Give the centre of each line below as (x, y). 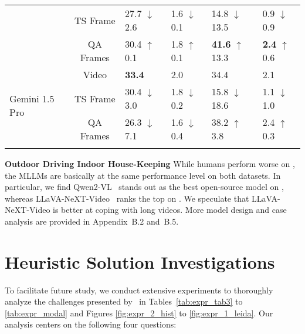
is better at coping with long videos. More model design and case (170, 210)
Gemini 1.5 (32, 98)
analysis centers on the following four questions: (91, 324)
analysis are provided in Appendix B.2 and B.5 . (92, 221)
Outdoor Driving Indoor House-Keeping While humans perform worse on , (150, 163)
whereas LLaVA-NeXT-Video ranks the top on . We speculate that (127, 198)
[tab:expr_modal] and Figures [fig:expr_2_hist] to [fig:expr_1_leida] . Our (139, 313)
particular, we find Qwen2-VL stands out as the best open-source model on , (144, 187)
